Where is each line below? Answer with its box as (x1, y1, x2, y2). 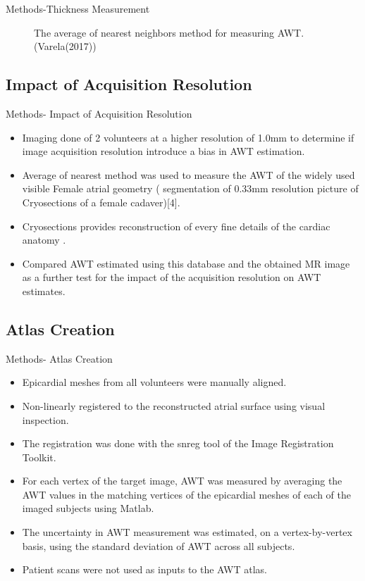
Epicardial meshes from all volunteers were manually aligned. (22, 375, 287, 389)
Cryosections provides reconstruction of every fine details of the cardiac (22, 218, 330, 233)
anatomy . (22, 232, 66, 247)
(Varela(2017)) (34, 39, 97, 54)
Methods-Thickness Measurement (6, 1, 150, 15)
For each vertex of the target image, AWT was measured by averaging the (22, 473, 342, 488)
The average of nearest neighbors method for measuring (34, 25, 275, 39)
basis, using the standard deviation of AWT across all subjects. (22, 538, 295, 553)
